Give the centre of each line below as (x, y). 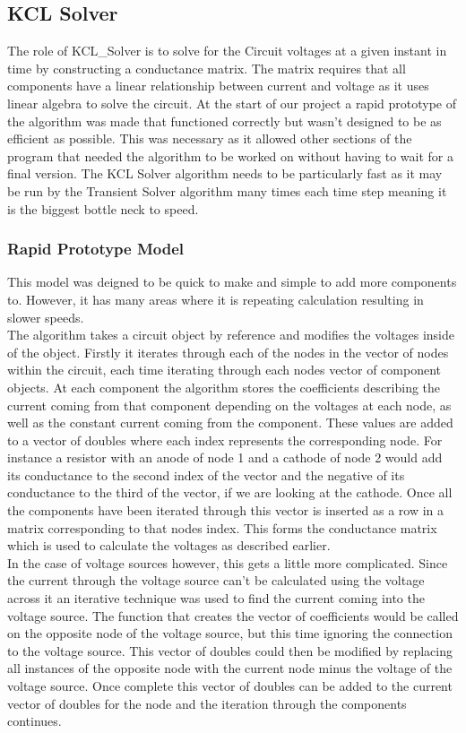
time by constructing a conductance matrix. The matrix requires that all (207, 68)
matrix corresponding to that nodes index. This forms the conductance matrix (222, 527)
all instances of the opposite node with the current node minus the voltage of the (230, 668)
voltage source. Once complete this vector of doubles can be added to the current (230, 686)
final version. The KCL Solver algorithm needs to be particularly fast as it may (225, 173)
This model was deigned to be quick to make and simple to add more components (232, 282)
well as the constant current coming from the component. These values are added (230, 423)
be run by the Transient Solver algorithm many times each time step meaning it (227, 190)
